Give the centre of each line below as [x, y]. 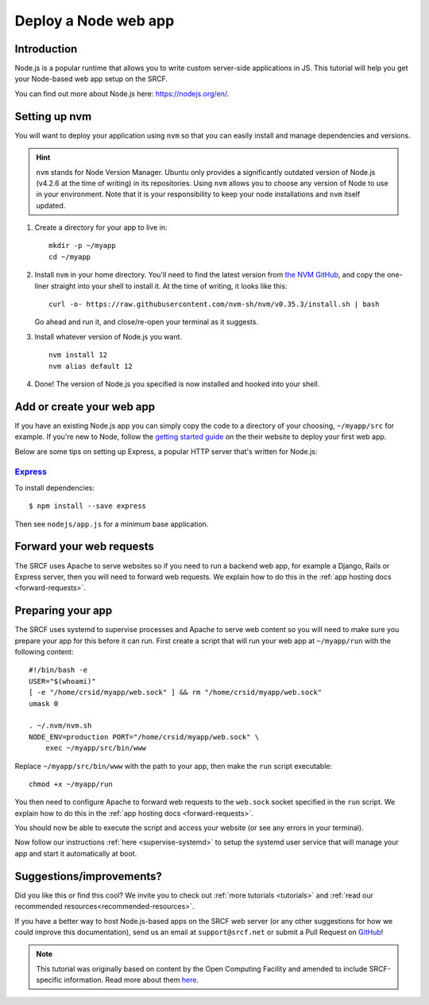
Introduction [46, 49]
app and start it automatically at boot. [76, 853]
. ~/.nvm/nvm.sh [60, 726]
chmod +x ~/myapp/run [71, 784]
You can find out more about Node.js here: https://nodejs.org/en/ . [122, 93]
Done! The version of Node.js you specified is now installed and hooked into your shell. [177, 384]
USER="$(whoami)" [62, 681]
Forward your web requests [85, 547]
